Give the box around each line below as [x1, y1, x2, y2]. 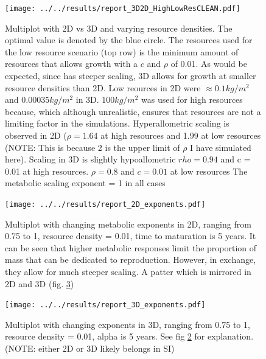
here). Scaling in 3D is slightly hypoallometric [5, 153, 176, 166]
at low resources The [170, 164, 248, 177]
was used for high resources [141, 93, 243, 106]
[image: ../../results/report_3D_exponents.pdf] [5, 301, 206, 310]
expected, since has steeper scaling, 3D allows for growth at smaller [5, 69, 256, 82]
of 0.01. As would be [170, 57, 247, 70]
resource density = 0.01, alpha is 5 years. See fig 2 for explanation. [5, 330, 254, 343]
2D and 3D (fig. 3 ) [5, 277, 74, 290]
